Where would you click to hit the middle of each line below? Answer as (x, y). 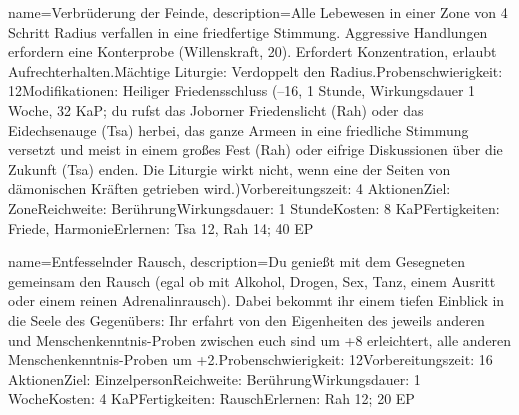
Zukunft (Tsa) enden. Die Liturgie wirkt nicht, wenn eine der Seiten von (229, 168)
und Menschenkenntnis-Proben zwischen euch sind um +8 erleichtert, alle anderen (260, 339)
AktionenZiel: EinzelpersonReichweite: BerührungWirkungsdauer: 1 (214, 378)
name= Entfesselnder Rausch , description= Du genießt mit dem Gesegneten (236, 261)
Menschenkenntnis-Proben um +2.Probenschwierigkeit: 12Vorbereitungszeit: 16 (250, 359)
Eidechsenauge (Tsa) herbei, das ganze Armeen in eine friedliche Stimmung (238, 129)
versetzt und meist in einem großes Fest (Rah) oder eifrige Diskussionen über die (255, 149)
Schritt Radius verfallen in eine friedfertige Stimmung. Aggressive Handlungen (248, 31)
